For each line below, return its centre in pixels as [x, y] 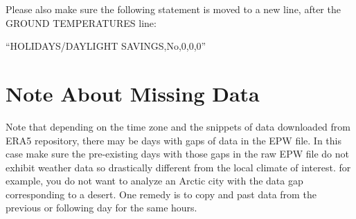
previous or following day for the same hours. [101, 208]
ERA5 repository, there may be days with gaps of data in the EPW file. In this [174, 140]
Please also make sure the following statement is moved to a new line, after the [173, 9]
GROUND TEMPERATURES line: [81, 22]
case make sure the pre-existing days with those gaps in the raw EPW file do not [177, 154]
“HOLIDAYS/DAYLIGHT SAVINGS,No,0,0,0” [106, 46]
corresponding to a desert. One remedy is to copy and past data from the [161, 194]
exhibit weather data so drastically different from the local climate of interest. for [178, 167]
